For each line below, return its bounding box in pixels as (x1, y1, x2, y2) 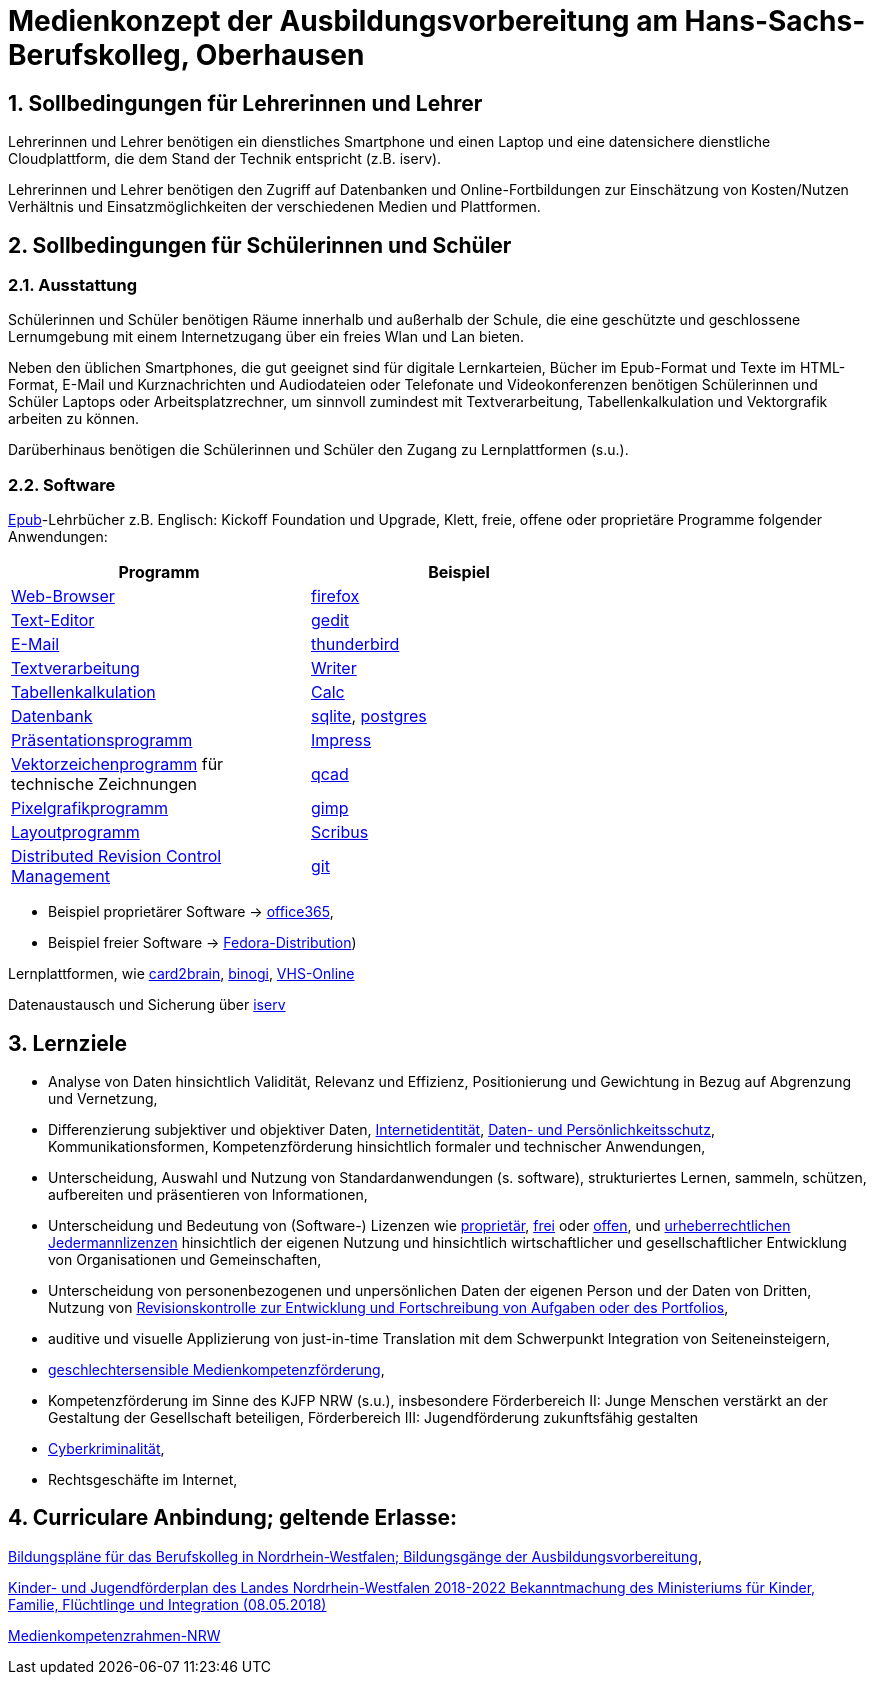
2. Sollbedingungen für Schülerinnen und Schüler (8, 232, 512, 258)
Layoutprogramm (11, 822, 140, 843)
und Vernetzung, (48, 1089, 158, 1107)
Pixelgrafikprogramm (11, 798, 169, 819)
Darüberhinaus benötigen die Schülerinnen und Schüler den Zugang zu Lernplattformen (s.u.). (8, 441, 629, 459)
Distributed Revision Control (11, 846, 222, 867)
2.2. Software (8, 474, 116, 495)
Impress (311, 730, 372, 751)
